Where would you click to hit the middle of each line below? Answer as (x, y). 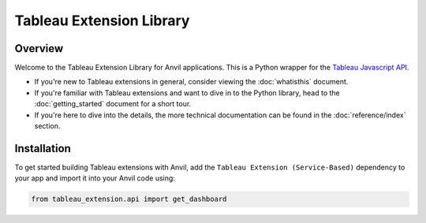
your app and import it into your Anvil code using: (95, 178)
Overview (39, 48)
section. (47, 126)
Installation (43, 149)
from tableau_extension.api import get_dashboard (129, 199)
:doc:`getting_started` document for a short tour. (113, 104)
